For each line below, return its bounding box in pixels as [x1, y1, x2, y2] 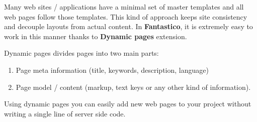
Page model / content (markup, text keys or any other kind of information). [16, 81, 251, 92]
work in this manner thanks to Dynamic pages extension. [4, 31, 187, 41]
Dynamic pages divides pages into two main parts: [4, 48, 159, 58]
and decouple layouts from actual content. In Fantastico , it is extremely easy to [4, 21, 253, 32]
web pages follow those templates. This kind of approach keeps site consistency [4, 11, 247, 22]
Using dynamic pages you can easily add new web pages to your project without [4, 98, 251, 109]
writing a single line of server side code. [4, 108, 126, 118]
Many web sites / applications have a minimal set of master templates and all [4, 2, 244, 12]
